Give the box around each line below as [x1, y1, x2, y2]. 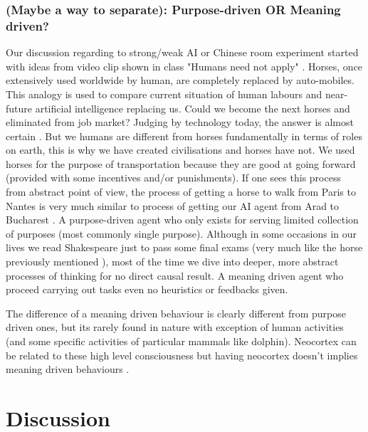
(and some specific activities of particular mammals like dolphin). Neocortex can [6, 334, 357, 349]
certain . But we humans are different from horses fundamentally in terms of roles [6, 128, 362, 143]
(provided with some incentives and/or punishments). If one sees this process [6, 170, 341, 185]
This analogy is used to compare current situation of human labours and [6, 86, 322, 101]
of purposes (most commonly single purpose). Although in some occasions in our [6, 226, 357, 241]
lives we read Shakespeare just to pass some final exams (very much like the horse [6, 240, 363, 255]
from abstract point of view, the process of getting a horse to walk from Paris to [6, 184, 356, 199]
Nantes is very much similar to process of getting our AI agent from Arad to [6, 198, 340, 213]
